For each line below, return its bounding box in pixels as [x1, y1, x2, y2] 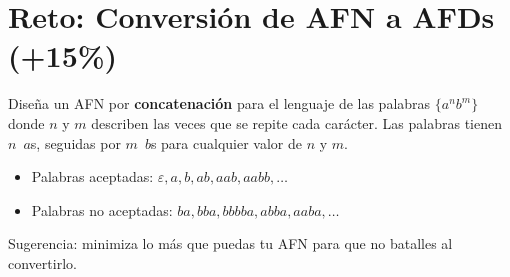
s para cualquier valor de [150, 132, 302, 153]
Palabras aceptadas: [31, 166, 154, 187]
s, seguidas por [30, 132, 121, 153]
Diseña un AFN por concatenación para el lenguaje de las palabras [8, 93, 431, 114]
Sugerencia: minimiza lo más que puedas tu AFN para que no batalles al [8, 233, 453, 254]
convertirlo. [8, 252, 77, 273]
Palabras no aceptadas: [31, 199, 173, 220]
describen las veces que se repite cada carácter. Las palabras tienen [91, 112, 502, 133]
